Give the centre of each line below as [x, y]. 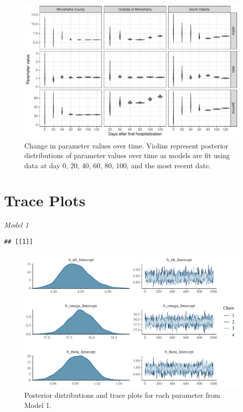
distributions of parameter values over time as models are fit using [127, 155]
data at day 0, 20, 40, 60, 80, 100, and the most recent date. [118, 165]
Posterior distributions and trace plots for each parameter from [122, 395]
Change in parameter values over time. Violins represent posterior [127, 145]
